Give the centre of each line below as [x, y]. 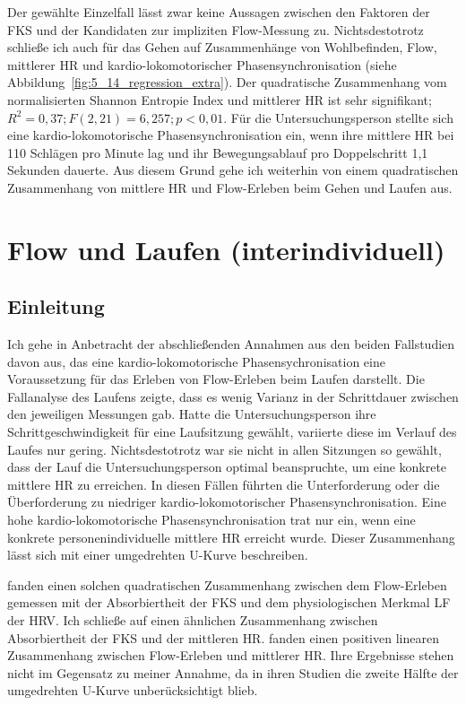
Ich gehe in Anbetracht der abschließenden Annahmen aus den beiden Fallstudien [231, 344]
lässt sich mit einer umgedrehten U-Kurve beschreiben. [158, 555]
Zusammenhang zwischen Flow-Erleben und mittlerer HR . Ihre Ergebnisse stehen [231, 655]
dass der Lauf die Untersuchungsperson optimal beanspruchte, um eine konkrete [227, 467]
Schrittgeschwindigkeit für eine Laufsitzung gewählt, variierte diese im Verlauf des [232, 432]
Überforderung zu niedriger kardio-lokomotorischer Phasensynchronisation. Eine [227, 502]
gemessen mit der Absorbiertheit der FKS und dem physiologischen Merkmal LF [229, 602]
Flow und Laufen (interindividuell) [226, 249]
